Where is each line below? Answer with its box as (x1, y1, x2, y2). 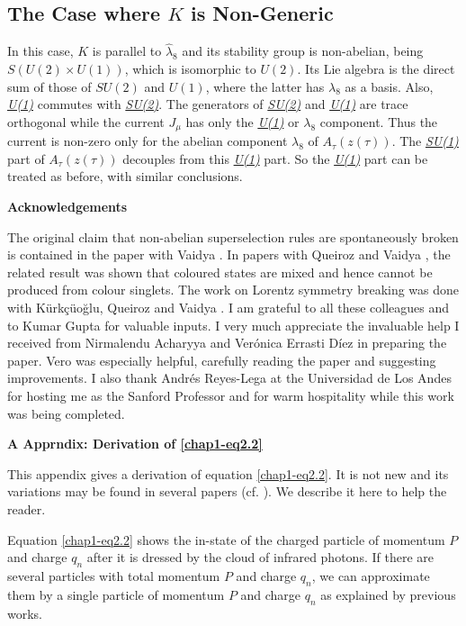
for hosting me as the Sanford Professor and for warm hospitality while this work (7, 386, 454, 404)
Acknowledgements (7, 197, 128, 216)
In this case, (7, 41, 74, 60)
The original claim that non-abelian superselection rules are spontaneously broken (7, 227, 459, 246)
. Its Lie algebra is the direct (297, 59, 455, 78)
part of (7, 149, 45, 168)
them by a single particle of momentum (7, 585, 225, 603)
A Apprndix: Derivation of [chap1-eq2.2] (7, 434, 263, 453)
